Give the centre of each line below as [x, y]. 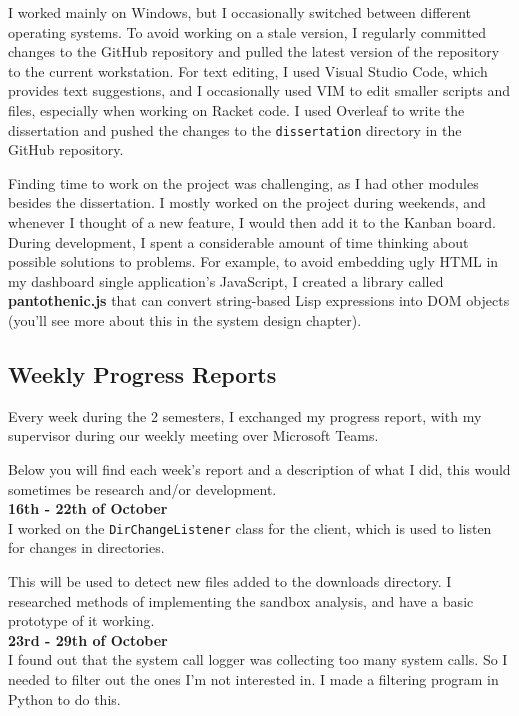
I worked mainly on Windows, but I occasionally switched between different [240, 12]
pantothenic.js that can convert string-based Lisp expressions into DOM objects [259, 300]
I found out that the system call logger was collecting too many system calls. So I [258, 659]
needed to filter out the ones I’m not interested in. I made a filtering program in [253, 678]
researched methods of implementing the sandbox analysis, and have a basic [241, 600]
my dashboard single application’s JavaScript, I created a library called [226, 280]
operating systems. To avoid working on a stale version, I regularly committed [247, 31]
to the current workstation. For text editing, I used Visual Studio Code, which [248, 70]
